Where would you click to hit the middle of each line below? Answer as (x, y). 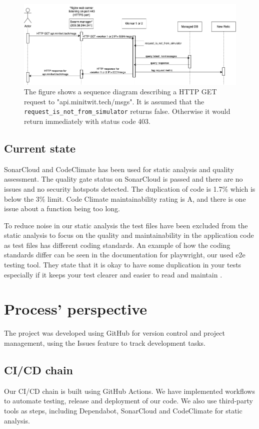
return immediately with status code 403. (87, 121)
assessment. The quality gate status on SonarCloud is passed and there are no (123, 179)
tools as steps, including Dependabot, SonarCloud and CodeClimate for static (123, 410)
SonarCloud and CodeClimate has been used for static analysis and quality (119, 169)
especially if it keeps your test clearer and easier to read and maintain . (113, 274)
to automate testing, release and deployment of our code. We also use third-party (128, 401)
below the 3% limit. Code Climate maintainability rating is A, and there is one (125, 198)
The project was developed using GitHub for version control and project (114, 333)
